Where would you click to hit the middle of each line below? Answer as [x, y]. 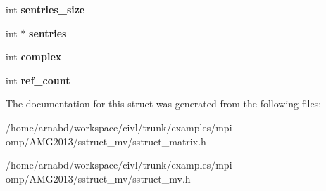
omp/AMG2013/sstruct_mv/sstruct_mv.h [98, 178]
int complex [34, 57]
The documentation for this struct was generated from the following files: [164, 104]
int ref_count [38, 80]
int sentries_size [45, 9]
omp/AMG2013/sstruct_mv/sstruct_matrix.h [106, 141]
